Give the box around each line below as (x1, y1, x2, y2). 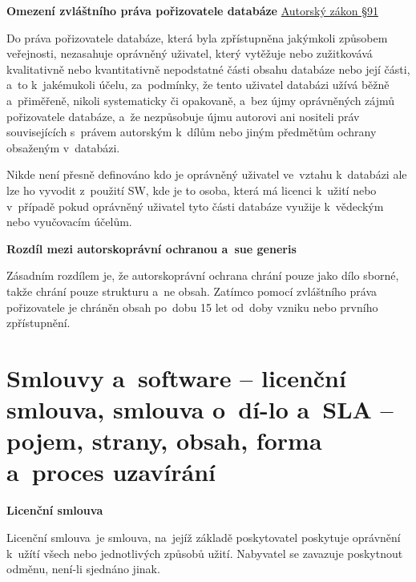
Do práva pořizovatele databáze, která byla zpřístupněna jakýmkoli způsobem (6, 29, 388, 46)
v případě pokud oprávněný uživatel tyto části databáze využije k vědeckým (6, 197, 384, 214)
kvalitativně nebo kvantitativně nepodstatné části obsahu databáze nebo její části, (6, 60, 410, 77)
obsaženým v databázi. (6, 139, 120, 156)
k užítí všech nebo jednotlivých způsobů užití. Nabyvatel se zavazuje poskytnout (6, 544, 403, 561)
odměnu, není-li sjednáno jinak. (6, 560, 160, 577)
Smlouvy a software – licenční (6, 361, 346, 394)
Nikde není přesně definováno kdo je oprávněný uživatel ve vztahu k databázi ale (6, 166, 407, 183)
